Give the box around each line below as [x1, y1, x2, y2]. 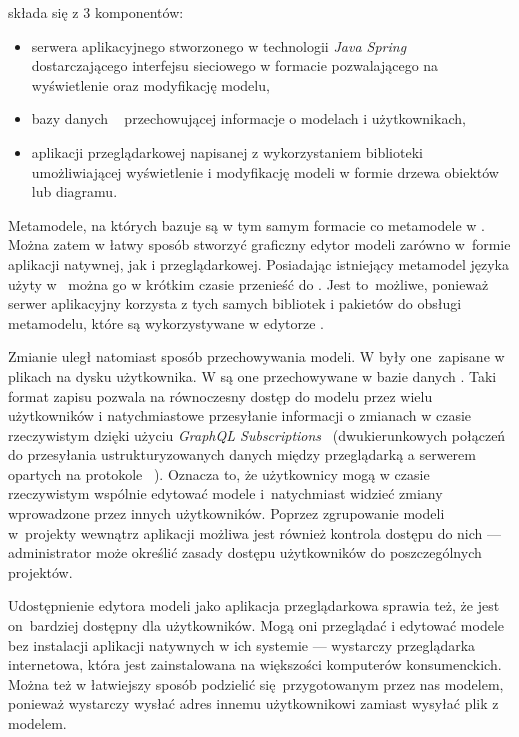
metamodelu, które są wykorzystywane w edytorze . [8, 312, 325, 333]
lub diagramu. [31, 181, 118, 202]
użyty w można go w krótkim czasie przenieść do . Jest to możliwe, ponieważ [8, 273, 489, 294]
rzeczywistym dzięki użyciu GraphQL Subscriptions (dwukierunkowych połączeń [8, 424, 506, 445]
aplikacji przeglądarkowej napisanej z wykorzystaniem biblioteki [31, 141, 423, 162]
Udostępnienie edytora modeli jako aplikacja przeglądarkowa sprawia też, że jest [8, 595, 500, 616]
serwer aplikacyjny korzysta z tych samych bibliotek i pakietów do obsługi [8, 293, 462, 314]
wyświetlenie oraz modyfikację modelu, [31, 74, 270, 95]
